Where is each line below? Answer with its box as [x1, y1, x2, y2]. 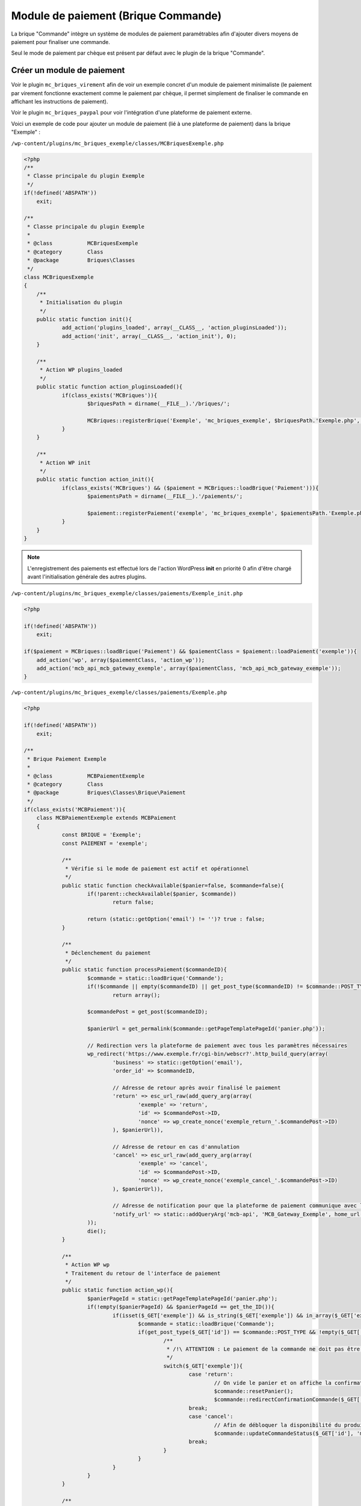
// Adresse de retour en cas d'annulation [112, 1143, 240, 1150]
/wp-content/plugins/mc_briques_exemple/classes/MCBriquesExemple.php [11, 140, 224, 147]
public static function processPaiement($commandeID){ [61, 966, 227, 973]
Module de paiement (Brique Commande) [11, 9, 222, 22]
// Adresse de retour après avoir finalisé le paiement [112, 1084, 281, 1091]
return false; [112, 899, 155, 906]
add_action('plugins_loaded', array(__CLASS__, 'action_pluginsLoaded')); [61, 324, 288, 331]
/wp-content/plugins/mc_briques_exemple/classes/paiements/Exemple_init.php [11, 590, 243, 597]
